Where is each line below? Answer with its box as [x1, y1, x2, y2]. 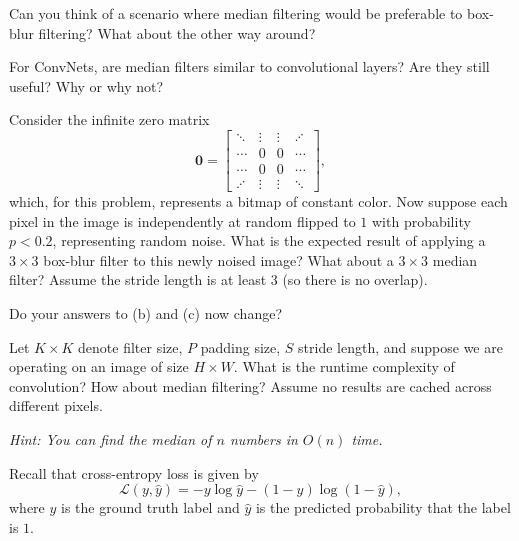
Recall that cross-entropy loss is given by [9, 462, 259, 483]
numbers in [229, 429, 298, 450]
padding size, [200, 336, 281, 357]
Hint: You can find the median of [9, 429, 212, 450]
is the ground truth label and [61, 497, 240, 518]
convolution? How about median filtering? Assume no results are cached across [9, 375, 492, 396]
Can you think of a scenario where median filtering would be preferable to [9, 3, 463, 23]
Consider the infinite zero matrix [9, 109, 210, 130]
